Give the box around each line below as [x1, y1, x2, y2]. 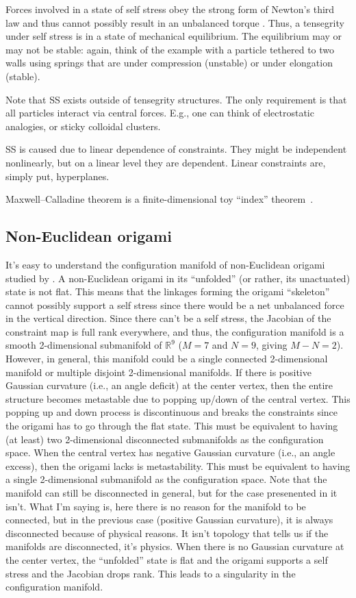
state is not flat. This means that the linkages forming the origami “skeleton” [5, 284, 330, 299]
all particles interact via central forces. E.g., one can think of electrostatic [5, 105, 314, 120]
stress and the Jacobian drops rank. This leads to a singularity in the [5, 566, 296, 580]
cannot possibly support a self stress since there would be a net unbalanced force [5, 297, 344, 312]
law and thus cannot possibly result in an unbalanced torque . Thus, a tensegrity [5, 15, 344, 29]
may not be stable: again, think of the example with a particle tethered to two [5, 42, 335, 56]
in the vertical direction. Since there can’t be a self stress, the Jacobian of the [5, 311, 331, 325]
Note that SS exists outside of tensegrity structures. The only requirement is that [5, 92, 347, 106]
